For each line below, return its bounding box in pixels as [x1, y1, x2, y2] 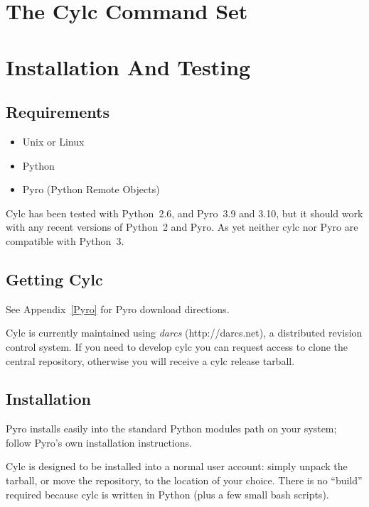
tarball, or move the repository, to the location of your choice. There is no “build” [6, 473, 363, 488]
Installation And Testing [6, 52, 251, 81]
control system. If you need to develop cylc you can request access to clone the [6, 339, 348, 354]
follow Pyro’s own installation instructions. [6, 435, 192, 449]
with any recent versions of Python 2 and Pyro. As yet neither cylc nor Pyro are [6, 219, 358, 234]
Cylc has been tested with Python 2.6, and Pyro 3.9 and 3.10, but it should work [6, 205, 363, 220]
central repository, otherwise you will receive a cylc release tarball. [6, 353, 295, 368]
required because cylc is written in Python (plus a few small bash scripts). [6, 486, 329, 501]
